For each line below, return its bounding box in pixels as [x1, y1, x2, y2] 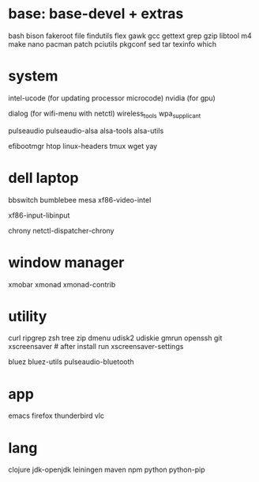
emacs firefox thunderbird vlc [8, 411, 105, 420]
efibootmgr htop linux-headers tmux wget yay [8, 141, 158, 150]
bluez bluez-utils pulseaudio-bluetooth [8, 357, 134, 366]
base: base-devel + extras [8, 5, 184, 23]
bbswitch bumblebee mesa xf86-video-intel [8, 195, 152, 204]
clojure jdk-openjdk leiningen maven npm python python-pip [8, 465, 205, 475]
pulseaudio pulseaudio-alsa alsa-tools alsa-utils [8, 126, 164, 135]
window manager [8, 253, 125, 271]
